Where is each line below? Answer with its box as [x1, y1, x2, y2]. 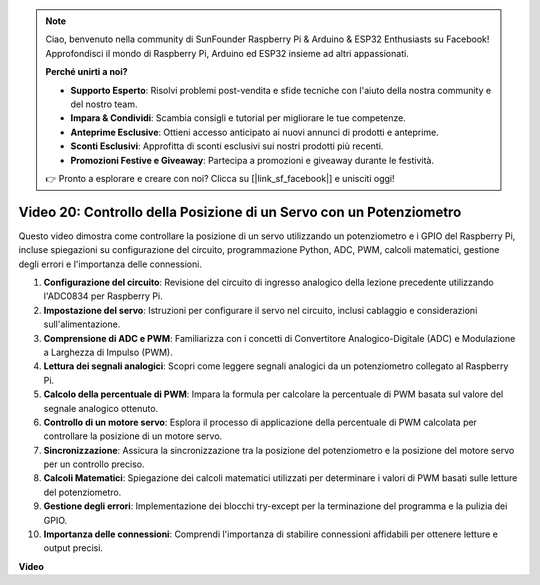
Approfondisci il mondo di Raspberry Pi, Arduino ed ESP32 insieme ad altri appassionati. [45, 47, 409, 59]
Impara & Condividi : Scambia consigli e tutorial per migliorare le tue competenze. [70, 112, 407, 124]
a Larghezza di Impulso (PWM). [43, 346, 174, 358]
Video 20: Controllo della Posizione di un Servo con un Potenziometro [18, 203, 462, 220]
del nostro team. [70, 98, 138, 110]
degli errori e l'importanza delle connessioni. [18, 258, 202, 270]
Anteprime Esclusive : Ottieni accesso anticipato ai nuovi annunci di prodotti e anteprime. [70, 126, 439, 138]
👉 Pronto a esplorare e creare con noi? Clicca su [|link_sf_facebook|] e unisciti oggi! [45, 172, 395, 184]
